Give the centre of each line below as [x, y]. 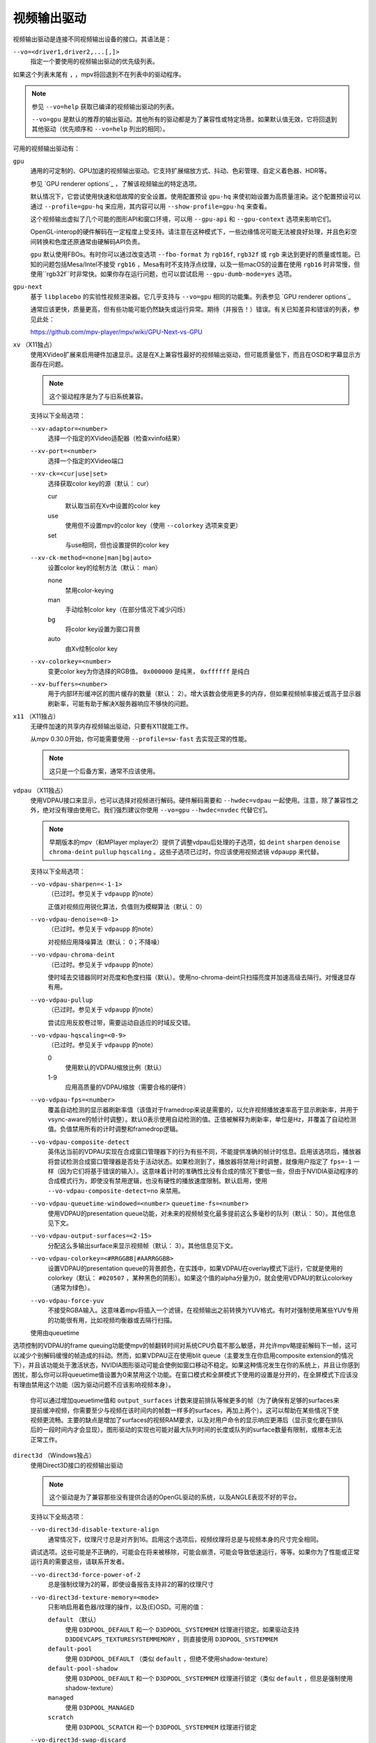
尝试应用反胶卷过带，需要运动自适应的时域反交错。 [121, 1022]
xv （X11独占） [34, 344]
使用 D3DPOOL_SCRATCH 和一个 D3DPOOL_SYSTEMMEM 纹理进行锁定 [161, 1727]
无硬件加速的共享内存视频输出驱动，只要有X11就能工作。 [111, 726]
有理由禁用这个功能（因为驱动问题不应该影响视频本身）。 [94, 1385]
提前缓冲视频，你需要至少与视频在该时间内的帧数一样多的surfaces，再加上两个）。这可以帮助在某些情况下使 [185, 1410]
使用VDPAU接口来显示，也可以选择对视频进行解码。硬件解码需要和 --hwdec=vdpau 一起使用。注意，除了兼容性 [191, 800]
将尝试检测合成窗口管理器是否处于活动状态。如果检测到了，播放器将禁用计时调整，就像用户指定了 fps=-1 [200, 1162]
